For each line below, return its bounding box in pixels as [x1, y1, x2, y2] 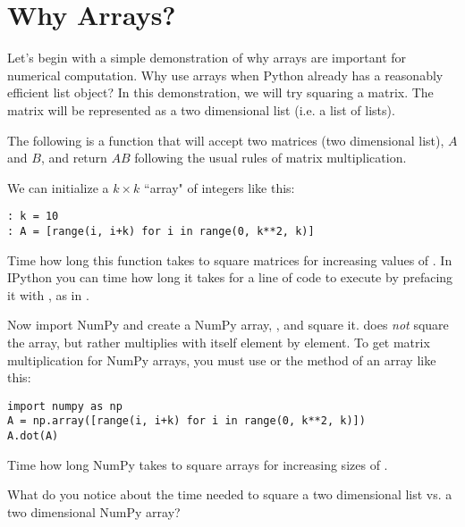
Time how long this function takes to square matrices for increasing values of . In [7, 250, 452, 269]
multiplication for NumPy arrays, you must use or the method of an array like [7, 350, 436, 369]
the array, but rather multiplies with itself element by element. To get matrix [7, 332, 430, 351]
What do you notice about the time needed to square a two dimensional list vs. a [7, 485, 452, 504]
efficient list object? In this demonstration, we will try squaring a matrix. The [7, 83, 434, 102]
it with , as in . [7, 285, 89, 304]
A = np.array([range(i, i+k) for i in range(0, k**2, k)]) [7, 414, 366, 428]
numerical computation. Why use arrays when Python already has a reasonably [7, 65, 444, 84]
